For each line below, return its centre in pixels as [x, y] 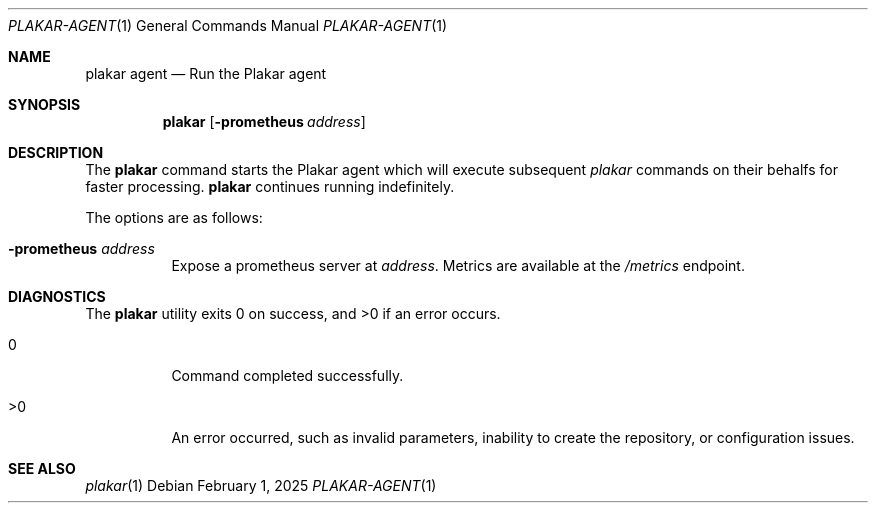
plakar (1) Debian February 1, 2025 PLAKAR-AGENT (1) [261, 485]
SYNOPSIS [44, 104]
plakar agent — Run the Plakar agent [206, 73]
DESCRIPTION [56, 152]
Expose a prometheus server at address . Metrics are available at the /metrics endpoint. [458, 265]
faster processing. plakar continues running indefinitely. [270, 186]
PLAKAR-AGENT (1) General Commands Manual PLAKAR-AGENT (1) [228, 25]
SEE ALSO [42, 468]
